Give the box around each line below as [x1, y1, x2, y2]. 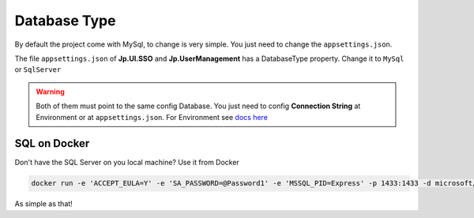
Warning [36, 87, 65, 96]
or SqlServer [14, 65, 62, 74]
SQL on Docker [14, 137, 90, 150]
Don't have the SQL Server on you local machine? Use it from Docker [14, 158, 240, 167]
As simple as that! [14, 199, 73, 209]
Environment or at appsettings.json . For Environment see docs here [36, 112, 269, 122]
